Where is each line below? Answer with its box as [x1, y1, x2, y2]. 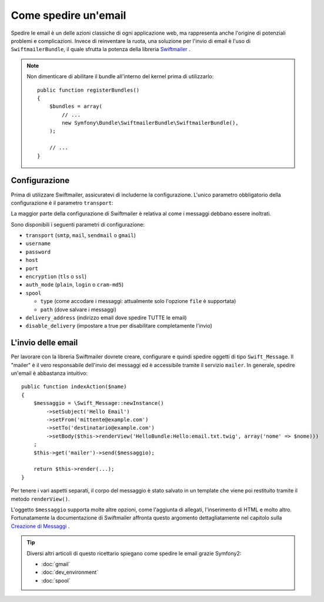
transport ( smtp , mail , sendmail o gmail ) [25, 232, 136, 239]
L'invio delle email [11, 338, 78, 348]
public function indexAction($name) [21, 383, 127, 390]
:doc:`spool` [41, 577, 71, 584]
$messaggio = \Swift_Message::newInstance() [33, 400, 164, 407]
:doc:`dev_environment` [41, 568, 99, 576]
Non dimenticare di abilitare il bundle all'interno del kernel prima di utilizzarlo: [26, 73, 214, 80]
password [25, 248, 51, 255]
